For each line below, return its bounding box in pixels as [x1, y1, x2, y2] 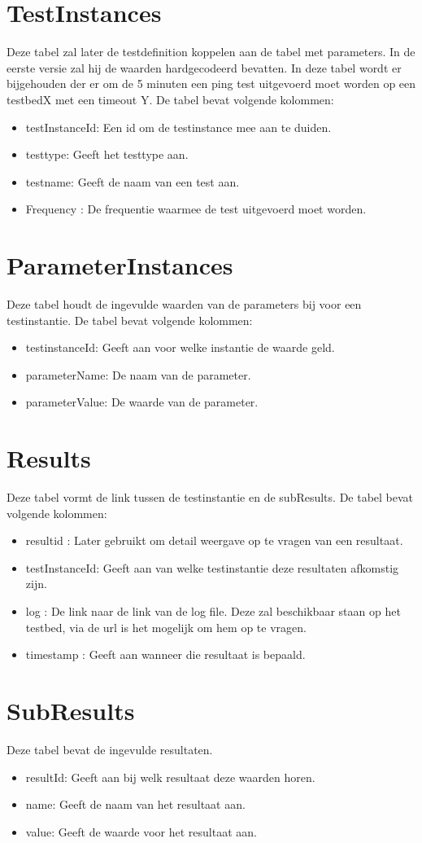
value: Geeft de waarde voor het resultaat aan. [25, 823, 257, 840]
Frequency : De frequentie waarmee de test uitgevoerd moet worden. [25, 200, 367, 217]
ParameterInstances [7, 248, 233, 282]
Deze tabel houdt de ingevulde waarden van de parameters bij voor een [7, 296, 362, 312]
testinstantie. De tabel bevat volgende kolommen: [7, 311, 253, 328]
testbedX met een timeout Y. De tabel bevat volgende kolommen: [7, 90, 334, 108]
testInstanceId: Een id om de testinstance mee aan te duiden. [25, 118, 332, 135]
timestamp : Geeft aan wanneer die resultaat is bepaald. [25, 646, 306, 663]
